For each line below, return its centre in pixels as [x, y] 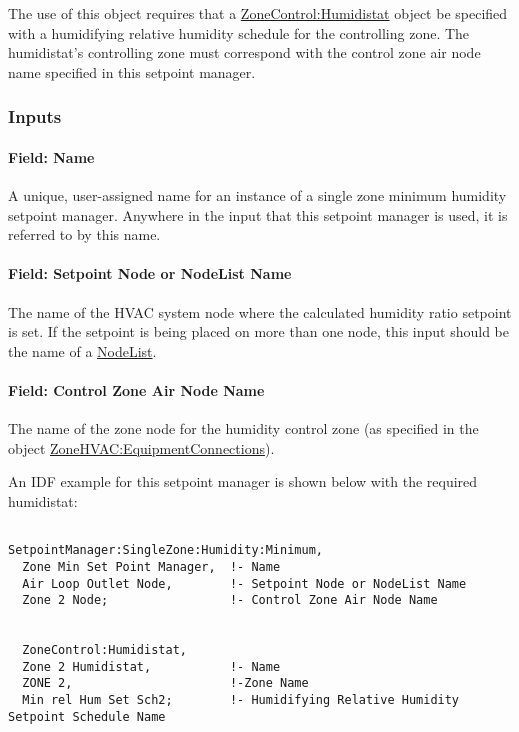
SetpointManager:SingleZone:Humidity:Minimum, [165, 550]
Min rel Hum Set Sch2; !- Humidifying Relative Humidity [241, 700]
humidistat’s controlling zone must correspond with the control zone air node [244, 52]
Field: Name [51, 156]
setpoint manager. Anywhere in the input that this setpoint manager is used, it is [258, 214]
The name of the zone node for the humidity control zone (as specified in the [243, 428]
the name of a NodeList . [82, 350]
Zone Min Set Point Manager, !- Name [151, 566]
